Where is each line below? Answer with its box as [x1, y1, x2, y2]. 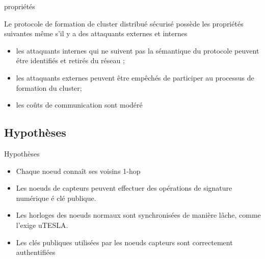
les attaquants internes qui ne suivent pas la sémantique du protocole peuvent [16, 45, 259, 56]
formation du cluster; [16, 82, 82, 93]
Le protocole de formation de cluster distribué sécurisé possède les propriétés [4, 18, 244, 29]
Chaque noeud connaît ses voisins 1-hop [16, 165, 141, 176]
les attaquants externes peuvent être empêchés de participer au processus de [16, 72, 254, 83]
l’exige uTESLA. [16, 219, 68, 230]
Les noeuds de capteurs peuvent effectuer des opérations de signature [16, 183, 232, 193]
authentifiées [16, 247, 56, 257]
